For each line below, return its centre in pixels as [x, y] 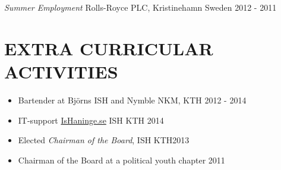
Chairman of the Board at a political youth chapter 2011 [121, 160]
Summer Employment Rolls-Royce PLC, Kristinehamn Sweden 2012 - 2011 [140, 7]
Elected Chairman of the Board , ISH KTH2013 [104, 140]
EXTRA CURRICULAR [109, 48]
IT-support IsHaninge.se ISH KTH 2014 [91, 120]
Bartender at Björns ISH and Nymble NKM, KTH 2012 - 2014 [132, 100]
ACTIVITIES [61, 71]
